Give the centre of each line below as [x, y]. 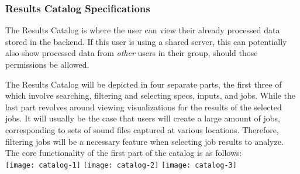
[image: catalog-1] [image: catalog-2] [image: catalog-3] [121, 165]
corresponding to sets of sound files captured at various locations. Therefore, [142, 129]
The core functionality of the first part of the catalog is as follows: [124, 153]
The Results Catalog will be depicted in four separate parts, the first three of [144, 84]
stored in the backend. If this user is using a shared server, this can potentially [146, 41]
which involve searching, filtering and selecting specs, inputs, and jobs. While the [151, 95]
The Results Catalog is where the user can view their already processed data [143, 30]
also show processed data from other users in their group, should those [132, 53]
